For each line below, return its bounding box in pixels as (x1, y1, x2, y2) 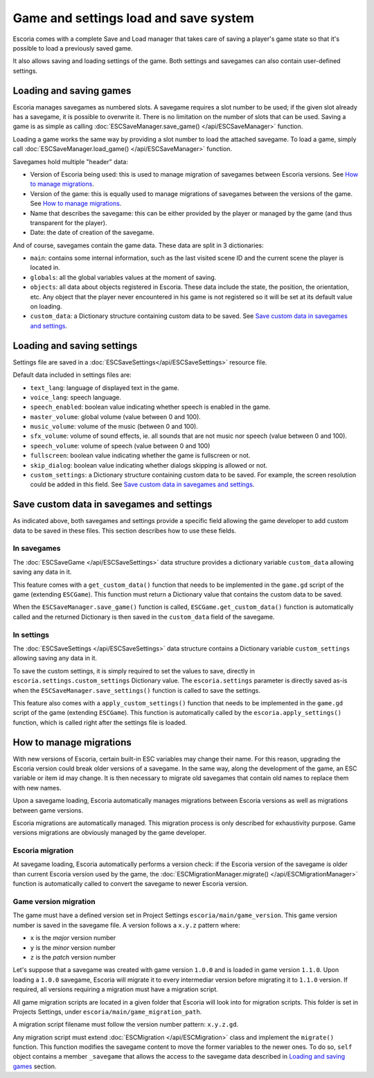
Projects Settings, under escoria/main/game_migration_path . (12, 1007, 202, 1016)
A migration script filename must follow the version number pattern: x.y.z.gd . (12, 1020, 239, 1029)
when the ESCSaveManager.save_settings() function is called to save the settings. (12, 686, 261, 694)
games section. (12, 1062, 57, 1070)
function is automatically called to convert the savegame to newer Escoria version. (12, 880, 249, 888)
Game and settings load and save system (12, 10, 254, 26)
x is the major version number (30, 934, 116, 942)
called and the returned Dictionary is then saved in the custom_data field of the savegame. (12, 612, 275, 621)
